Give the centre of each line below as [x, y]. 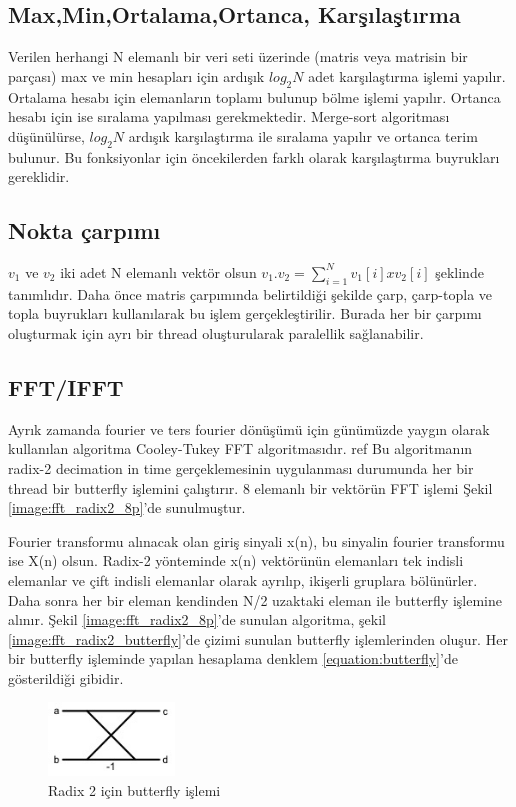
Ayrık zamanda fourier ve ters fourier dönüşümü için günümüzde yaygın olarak [249, 428]
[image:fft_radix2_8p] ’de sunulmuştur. [127, 507]
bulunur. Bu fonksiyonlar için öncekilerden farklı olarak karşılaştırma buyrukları [254, 156]
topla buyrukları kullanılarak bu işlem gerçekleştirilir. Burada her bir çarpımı [245, 313]
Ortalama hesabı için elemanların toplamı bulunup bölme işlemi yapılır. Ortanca [254, 96]
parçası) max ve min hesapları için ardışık [136, 75]
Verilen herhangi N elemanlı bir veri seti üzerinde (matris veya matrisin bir [238, 56]
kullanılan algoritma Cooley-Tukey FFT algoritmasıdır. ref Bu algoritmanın [240, 448]
